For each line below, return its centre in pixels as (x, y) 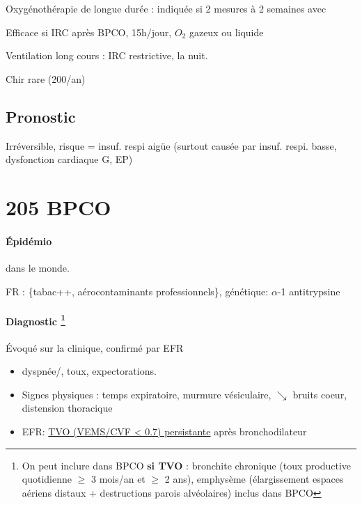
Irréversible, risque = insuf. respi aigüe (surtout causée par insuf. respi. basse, (171, 145)
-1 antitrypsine (309, 291)
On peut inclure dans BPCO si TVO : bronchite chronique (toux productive (187, 465)
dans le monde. (38, 267)
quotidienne (47, 479)
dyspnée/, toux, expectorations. (89, 371)
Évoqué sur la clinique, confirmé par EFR (95, 347)
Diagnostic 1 (36, 320)
